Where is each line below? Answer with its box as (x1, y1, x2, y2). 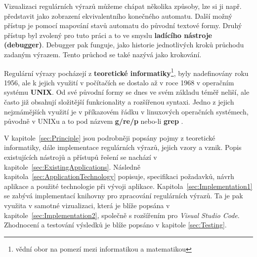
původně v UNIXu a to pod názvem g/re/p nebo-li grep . (4, 116, 183, 126)
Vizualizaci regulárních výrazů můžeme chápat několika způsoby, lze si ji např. (4, 1, 242, 11)
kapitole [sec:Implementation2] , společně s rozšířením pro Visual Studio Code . (4, 210, 240, 220)
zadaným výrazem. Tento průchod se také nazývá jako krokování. (4, 49, 202, 59)
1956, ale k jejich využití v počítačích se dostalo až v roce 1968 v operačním (4, 77, 234, 87)
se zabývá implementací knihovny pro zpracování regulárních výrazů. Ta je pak (4, 190, 243, 201)
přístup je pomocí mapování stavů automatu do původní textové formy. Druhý (4, 20, 242, 31)
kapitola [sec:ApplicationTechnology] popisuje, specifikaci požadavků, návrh (4, 171, 234, 182)
